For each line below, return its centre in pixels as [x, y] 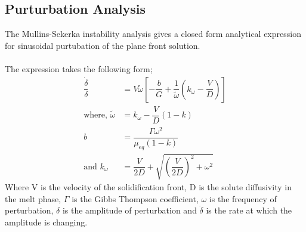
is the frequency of [243, 198]
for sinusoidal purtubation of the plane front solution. [103, 45]
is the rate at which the [249, 210]
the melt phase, [33, 198]
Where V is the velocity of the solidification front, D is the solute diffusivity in [148, 187]
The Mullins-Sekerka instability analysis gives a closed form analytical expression [153, 34]
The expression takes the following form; [79, 68]
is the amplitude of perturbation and [129, 210]
